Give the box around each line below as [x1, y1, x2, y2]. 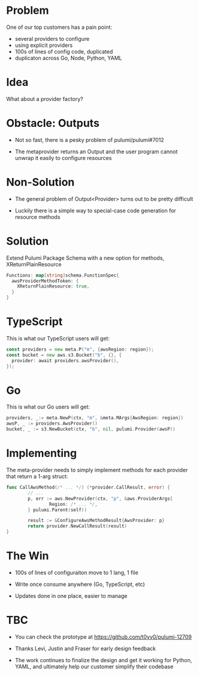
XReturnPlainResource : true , [17, 283, 90, 289]
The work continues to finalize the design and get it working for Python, [14, 656, 192, 663]
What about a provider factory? [6, 95, 83, 102]
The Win [6, 549, 49, 563]
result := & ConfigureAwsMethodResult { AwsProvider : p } [28, 518, 165, 524]
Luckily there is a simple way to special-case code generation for [14, 207, 176, 214]
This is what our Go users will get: [6, 404, 90, 411]
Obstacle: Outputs [6, 117, 100, 130]
